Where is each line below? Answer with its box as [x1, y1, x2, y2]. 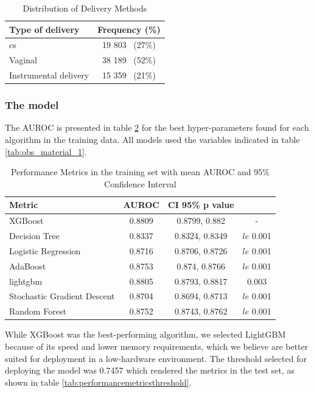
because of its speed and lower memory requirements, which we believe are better [5, 340, 309, 352]
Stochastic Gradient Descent [9, 290, 115, 302]
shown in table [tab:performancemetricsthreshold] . [5, 375, 192, 388]
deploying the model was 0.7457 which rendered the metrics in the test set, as [5, 364, 295, 377]
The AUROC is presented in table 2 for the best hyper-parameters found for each [5, 121, 309, 134]
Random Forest [9, 305, 66, 318]
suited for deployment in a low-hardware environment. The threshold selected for [5, 352, 307, 364]
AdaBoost [9, 259, 46, 272]
